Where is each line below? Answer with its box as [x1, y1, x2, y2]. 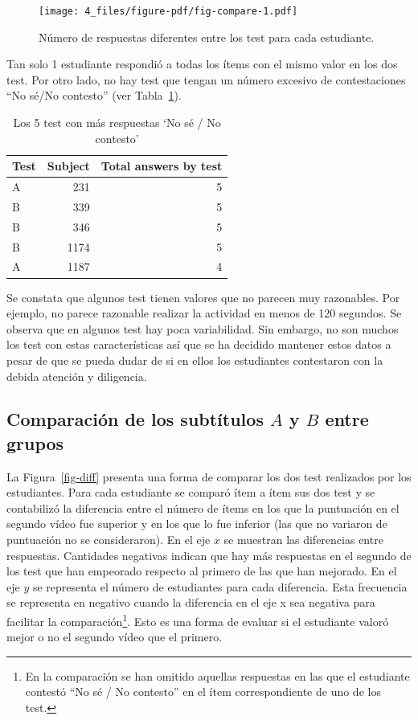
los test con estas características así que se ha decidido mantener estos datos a [6, 336, 391, 353]
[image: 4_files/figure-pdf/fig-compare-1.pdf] [39, 6, 298, 17]
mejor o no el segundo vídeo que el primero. [6, 628, 223, 645]
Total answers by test [100, 157, 223, 174]
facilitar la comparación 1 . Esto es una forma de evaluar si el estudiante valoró [6, 611, 389, 629]
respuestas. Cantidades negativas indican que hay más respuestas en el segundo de [6, 546, 412, 563]
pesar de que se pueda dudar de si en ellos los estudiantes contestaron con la [6, 351, 383, 368]
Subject [47, 157, 90, 174]
